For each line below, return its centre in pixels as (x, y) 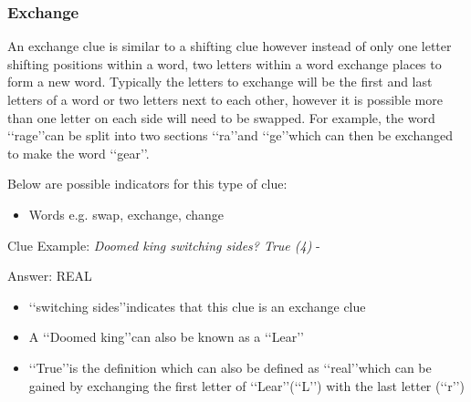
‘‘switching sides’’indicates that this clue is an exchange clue (197, 306)
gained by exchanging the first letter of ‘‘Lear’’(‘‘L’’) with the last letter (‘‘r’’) (246, 385)
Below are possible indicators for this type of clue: (147, 184)
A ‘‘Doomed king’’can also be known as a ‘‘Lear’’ (166, 337)
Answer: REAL (50, 276)
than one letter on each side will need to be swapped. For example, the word (221, 117)
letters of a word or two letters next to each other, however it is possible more (225, 99)
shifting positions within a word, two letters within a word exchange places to (225, 63)
